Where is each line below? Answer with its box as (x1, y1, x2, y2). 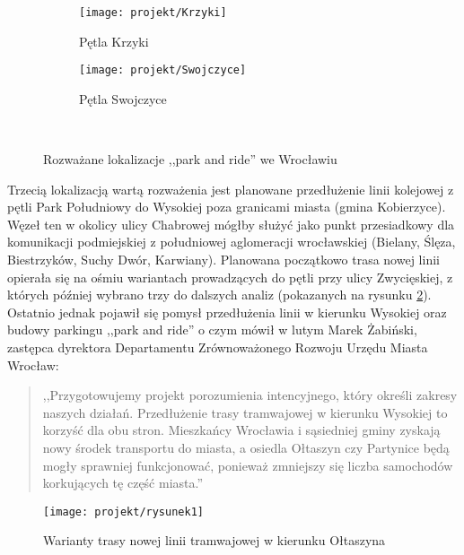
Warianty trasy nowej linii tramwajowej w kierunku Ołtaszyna (43, 531, 386, 550)
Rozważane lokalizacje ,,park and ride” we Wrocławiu (43, 150, 337, 169)
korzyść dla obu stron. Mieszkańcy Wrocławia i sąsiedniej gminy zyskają (42, 421, 441, 439)
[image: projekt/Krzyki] (79, 6, 227, 19)
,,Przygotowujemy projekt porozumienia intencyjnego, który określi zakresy (42, 386, 458, 404)
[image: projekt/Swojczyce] (79, 64, 247, 77)
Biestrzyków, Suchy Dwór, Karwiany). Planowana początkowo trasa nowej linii (7, 250, 440, 269)
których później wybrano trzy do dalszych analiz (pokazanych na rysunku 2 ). (7, 285, 432, 304)
